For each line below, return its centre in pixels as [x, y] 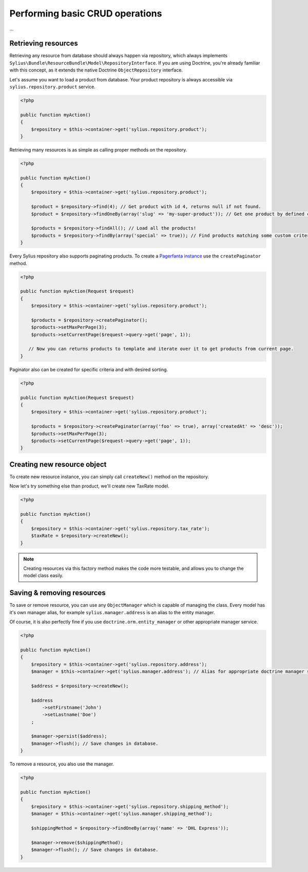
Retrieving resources [44, 43]
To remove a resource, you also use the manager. [62, 764]
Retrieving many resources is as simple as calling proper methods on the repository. [98, 150]
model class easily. [43, 575]
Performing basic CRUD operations [86, 13]
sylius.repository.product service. [53, 87]
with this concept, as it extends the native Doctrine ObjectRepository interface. [96, 70]
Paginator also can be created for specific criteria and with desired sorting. [89, 369]
